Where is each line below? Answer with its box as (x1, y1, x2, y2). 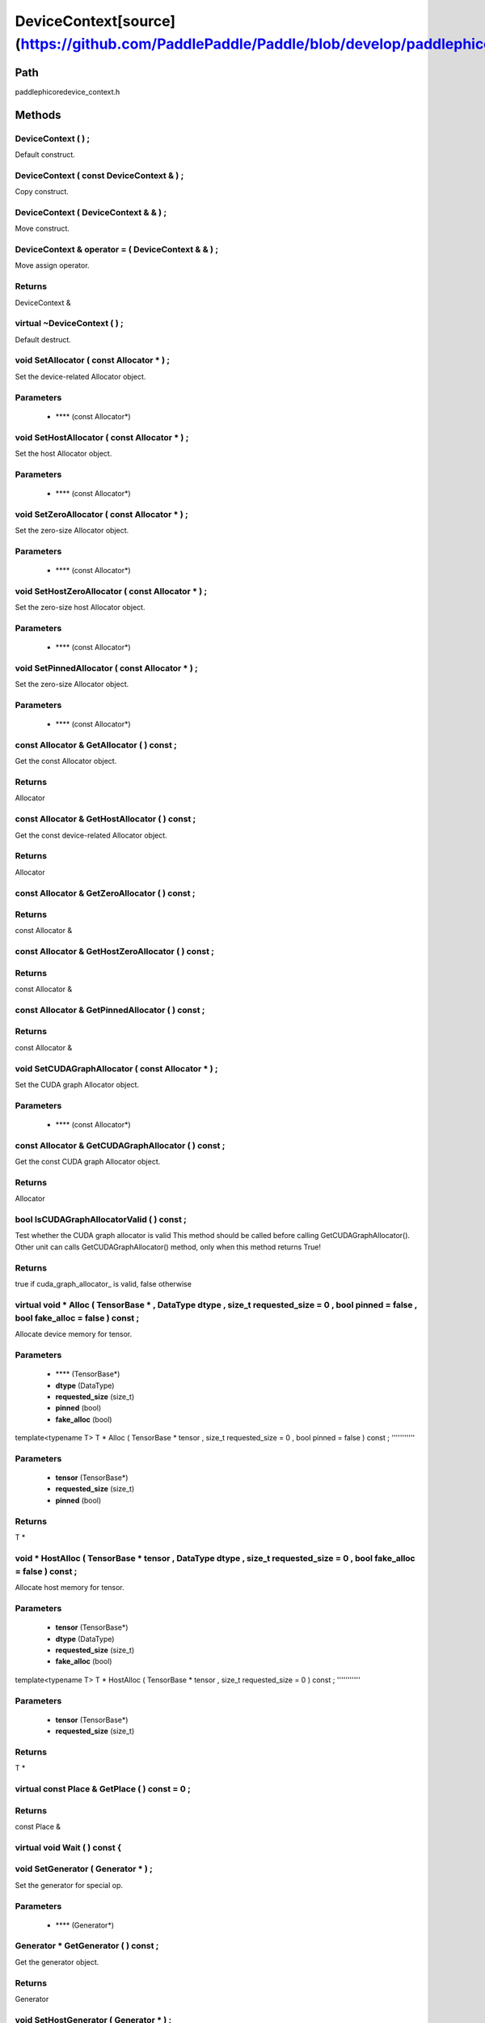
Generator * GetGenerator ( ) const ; (15, 1940, 159, 1952)
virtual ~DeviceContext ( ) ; (15, 318, 124, 329)
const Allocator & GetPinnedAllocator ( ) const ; (15, 1004, 205, 1016)
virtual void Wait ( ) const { (15, 1842, 121, 1853)
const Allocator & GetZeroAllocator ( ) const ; (15, 887, 196, 898)
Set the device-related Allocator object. (15, 371, 146, 381)
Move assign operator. (15, 261, 90, 270)
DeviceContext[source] (15, 12, 176, 30)
